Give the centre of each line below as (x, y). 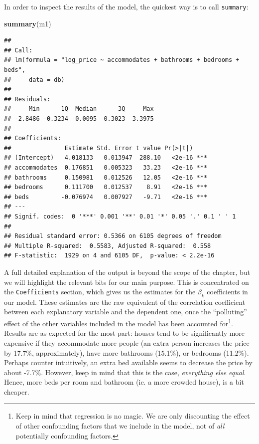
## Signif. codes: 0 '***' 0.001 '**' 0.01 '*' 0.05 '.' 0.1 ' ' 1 (120, 216)
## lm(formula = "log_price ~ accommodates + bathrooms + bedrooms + (122, 60)
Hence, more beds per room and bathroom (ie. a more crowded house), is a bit (124, 382)
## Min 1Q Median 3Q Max (79, 109)
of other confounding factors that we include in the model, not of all (120, 426)
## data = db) (34, 80)
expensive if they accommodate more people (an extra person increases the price (127, 342)
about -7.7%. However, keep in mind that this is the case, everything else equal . (125, 372)
